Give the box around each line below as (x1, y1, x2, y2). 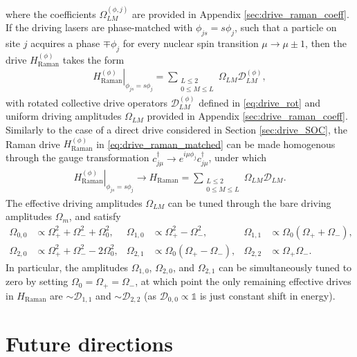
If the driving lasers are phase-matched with (6, 20, 193, 35)
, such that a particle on (235, 20, 337, 35)
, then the (305, 36, 347, 51)
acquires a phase (30, 36, 100, 51)
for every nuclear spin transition (122, 36, 259, 51)
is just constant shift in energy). (199, 288, 336, 302)
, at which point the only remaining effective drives (135, 274, 351, 289)
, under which (208, 150, 267, 165)
